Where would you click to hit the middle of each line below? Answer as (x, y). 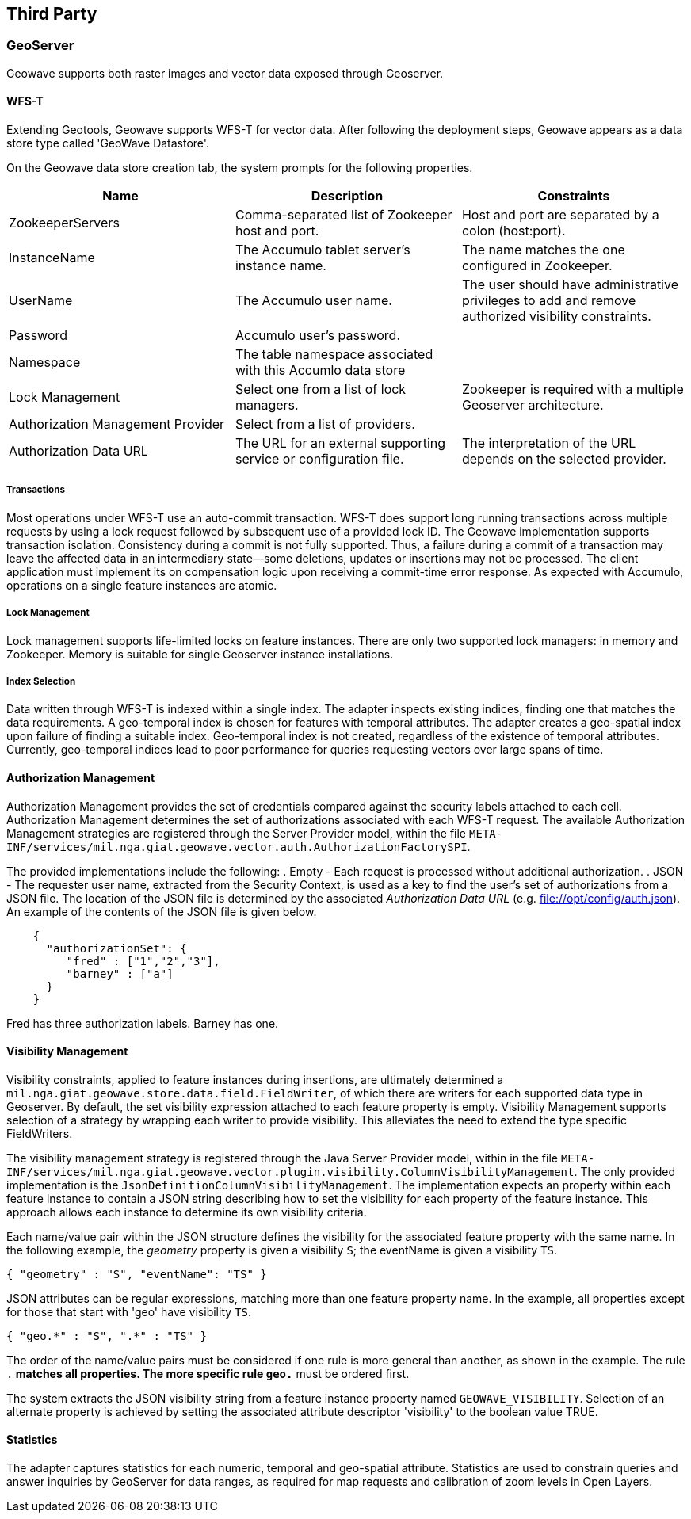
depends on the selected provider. (564, 459)
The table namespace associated (334, 355)
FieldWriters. (40, 1133)
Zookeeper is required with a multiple (573, 389)
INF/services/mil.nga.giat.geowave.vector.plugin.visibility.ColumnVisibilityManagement (290, 1172)
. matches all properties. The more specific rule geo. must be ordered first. (208, 1373)
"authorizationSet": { (116, 948)
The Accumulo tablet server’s (323, 250)
